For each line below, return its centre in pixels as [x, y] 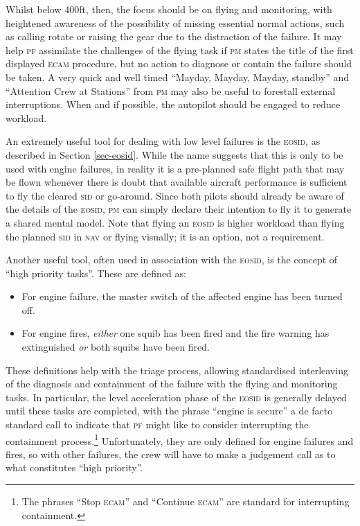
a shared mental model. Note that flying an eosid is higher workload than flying [175, 222]
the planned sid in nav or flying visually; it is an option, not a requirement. [165, 236]
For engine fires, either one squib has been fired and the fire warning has [175, 333]
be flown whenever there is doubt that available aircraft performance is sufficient [177, 182]
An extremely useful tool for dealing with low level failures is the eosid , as [163, 141]
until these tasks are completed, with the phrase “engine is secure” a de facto [169, 411]
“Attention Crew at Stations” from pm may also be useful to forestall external [171, 90]
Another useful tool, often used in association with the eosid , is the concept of [172, 260]
